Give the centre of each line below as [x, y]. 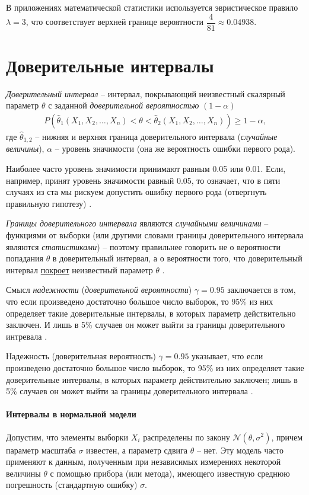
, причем [287, 437]
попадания [25, 258]
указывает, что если [227, 356]
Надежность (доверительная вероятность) [81, 356]
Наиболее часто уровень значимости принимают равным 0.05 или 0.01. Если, [146, 169]
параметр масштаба [41, 450]
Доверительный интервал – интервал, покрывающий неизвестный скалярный [146, 93]
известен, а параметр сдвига [137, 450]
